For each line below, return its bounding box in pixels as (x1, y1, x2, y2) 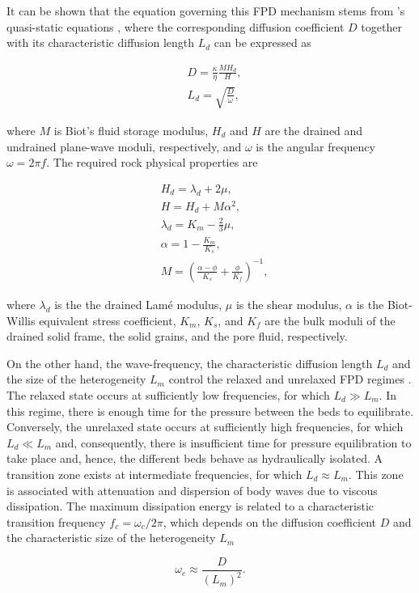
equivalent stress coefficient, (39, 311, 176, 328)
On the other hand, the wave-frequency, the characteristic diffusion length (6, 354, 373, 371)
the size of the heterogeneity (6, 371, 146, 388)
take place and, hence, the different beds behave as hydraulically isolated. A (6, 450, 383, 467)
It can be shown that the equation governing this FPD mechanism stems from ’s (6, 2, 405, 19)
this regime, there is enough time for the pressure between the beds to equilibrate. (6, 402, 414, 419)
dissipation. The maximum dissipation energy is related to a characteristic (6, 498, 375, 515)
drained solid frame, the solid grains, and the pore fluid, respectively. (6, 328, 348, 345)
